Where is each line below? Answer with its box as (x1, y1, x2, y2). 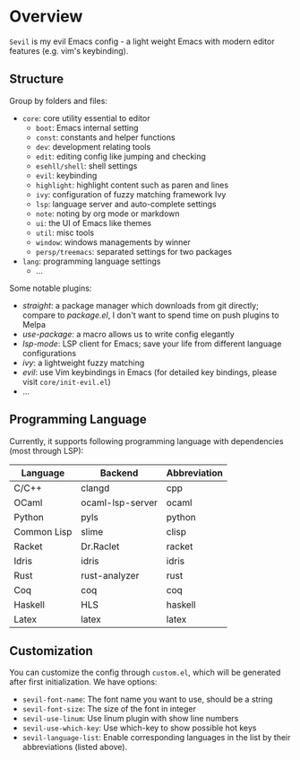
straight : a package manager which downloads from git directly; (21, 300, 260, 310)
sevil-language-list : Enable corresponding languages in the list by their (21, 732, 291, 743)
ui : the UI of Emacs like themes (35, 217, 152, 228)
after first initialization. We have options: (9, 677, 158, 687)
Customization (9, 643, 94, 659)
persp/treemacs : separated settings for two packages (35, 246, 233, 257)
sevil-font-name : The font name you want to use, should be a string (21, 694, 273, 705)
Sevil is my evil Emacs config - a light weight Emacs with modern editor (9, 36, 275, 47)
